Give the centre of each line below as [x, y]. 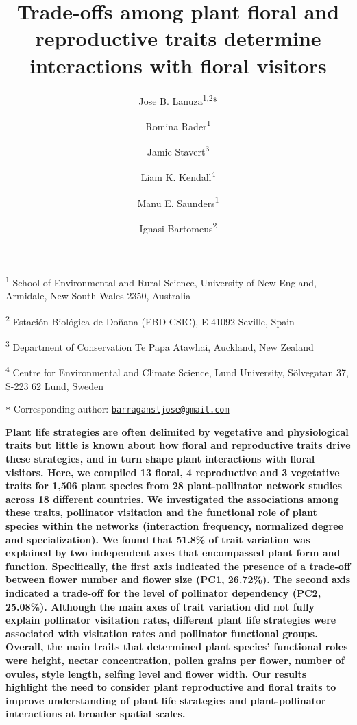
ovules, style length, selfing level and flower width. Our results [156, 673]
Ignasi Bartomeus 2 [178, 227]
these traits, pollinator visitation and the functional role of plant [161, 512]
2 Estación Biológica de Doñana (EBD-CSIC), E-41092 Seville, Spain [150, 320]
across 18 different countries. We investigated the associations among [172, 499]
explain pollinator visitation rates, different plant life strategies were [171, 620]
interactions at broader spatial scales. [96, 714]
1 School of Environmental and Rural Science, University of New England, [161, 281]
